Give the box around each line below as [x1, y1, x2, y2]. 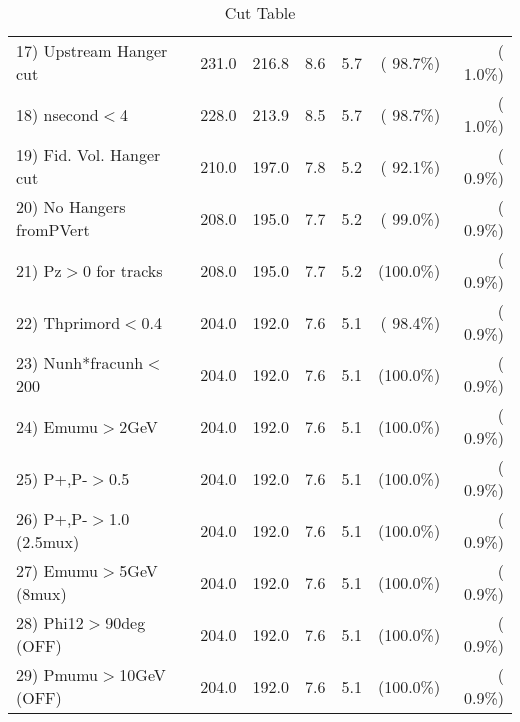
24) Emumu [16, 414, 99, 438]
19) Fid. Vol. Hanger [16, 143, 161, 166]
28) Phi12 [16, 611, 84, 634]
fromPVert [16, 218, 90, 241]
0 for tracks [82, 258, 163, 282]
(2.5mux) [16, 530, 80, 553]
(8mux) [16, 582, 67, 605]
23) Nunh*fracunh [16, 351, 144, 374]
